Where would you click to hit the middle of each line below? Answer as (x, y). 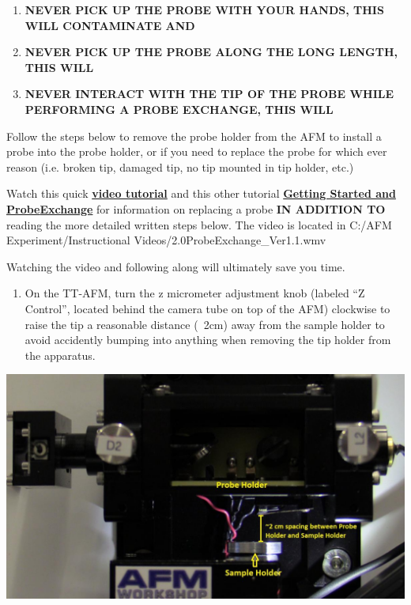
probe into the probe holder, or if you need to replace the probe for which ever (197, 151)
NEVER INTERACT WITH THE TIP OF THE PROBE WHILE (209, 94)
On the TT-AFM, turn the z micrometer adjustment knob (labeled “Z (195, 293)
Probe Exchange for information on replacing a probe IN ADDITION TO (196, 208)
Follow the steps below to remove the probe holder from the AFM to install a (194, 136)
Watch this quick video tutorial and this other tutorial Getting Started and (201, 193)
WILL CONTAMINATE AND (110, 25)
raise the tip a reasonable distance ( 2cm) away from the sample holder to (205, 324)
